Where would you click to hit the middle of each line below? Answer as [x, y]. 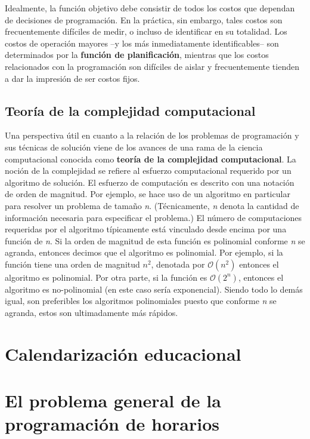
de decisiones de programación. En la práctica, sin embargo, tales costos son [144, 19]
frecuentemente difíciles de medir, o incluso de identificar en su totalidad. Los [146, 31]
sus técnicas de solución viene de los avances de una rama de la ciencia [134, 147]
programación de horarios [112, 424]
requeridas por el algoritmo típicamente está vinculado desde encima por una [146, 229]
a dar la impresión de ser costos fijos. [72, 78]
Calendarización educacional [123, 353]
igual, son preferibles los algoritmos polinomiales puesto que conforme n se [141, 301]
